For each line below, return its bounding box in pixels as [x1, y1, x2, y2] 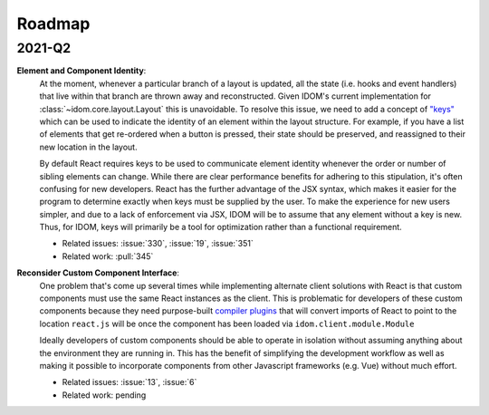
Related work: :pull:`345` [62, 250, 154, 262]
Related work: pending [62, 390, 147, 401]
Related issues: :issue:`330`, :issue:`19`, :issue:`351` [62, 238, 254, 249]
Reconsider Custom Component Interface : [16, 267, 180, 278]
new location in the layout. [39, 141, 138, 152]
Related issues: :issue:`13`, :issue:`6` [62, 377, 197, 388]
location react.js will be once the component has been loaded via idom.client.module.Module [39, 318, 415, 329]
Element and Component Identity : [16, 65, 147, 76]
